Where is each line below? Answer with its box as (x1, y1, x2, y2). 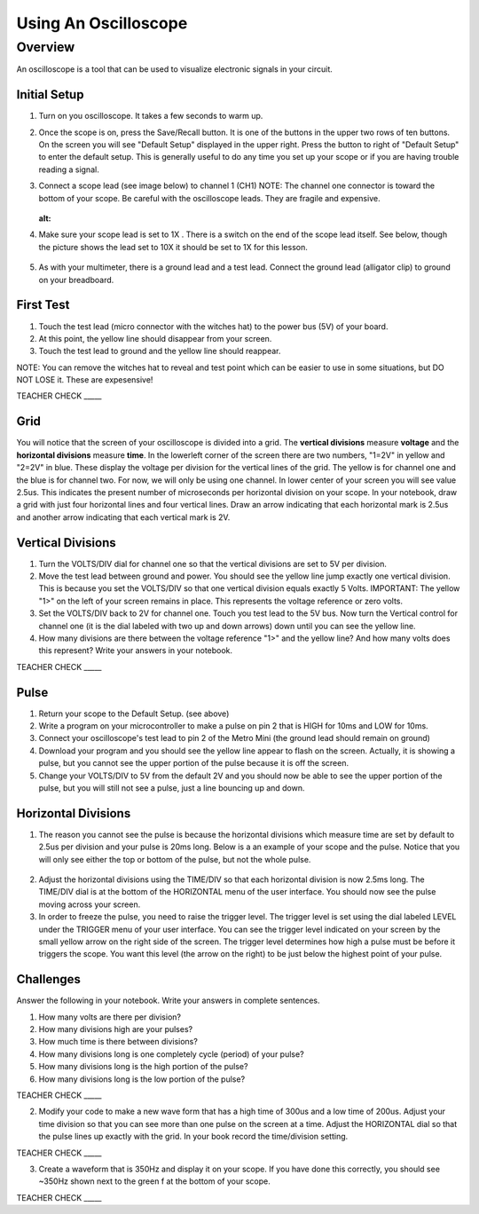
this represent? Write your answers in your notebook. (38, 645, 233, 656)
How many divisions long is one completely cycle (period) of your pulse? (38, 1048, 305, 1060)
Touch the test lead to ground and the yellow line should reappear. (38, 346, 281, 357)
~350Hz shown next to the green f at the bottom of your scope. (38, 1176, 271, 1186)
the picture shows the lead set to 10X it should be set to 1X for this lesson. (38, 241, 308, 252)
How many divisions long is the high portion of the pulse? (38, 1061, 248, 1072)
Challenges (16, 972, 82, 987)
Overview (16, 39, 75, 55)
